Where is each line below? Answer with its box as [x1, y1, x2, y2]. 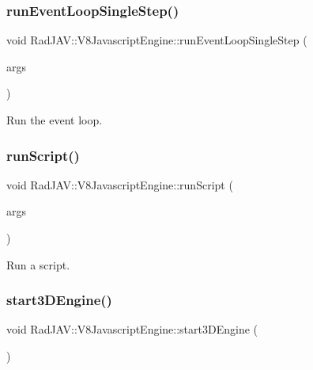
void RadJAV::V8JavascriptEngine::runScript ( [6, 176, 233, 193]
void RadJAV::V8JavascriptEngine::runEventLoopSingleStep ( [6, 32, 307, 48]
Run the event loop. [6, 112, 103, 128]
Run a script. [6, 256, 70, 273]
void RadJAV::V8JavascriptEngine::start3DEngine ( [6, 321, 258, 338]
